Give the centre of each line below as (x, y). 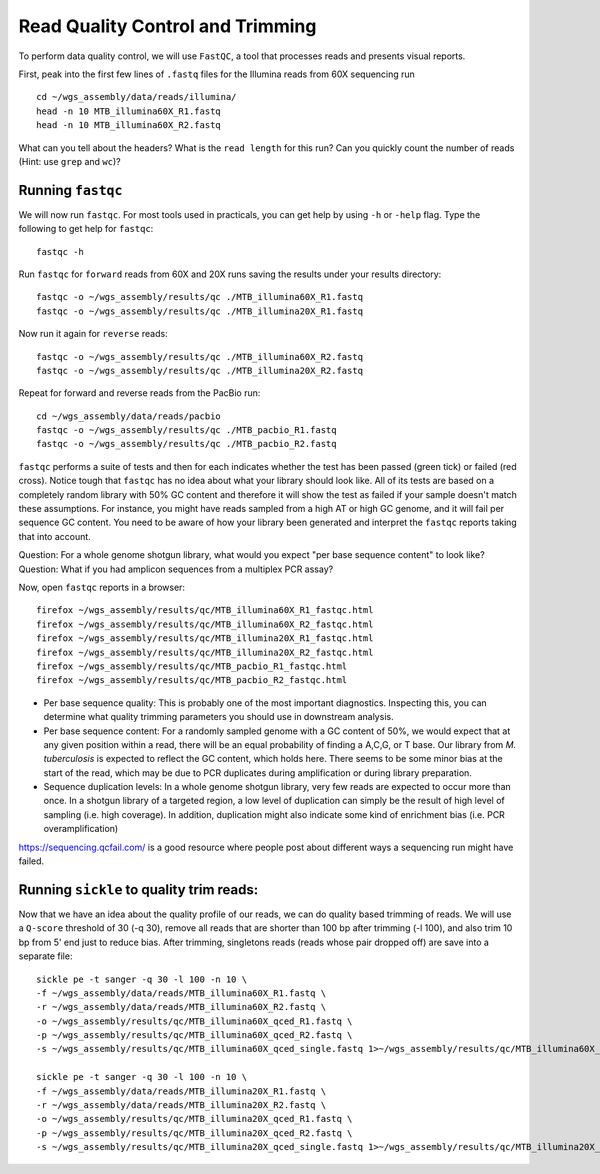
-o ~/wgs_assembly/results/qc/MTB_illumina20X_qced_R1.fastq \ (194, 1119)
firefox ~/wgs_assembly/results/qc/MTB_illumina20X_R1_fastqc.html (205, 638)
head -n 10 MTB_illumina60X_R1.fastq (129, 111)
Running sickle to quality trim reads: (138, 889)
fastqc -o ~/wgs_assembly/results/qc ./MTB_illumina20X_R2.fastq (200, 370)
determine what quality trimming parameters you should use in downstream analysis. (218, 717)
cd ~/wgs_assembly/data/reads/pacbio (129, 416)
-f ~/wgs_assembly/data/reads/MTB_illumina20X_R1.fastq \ (181, 1091)
